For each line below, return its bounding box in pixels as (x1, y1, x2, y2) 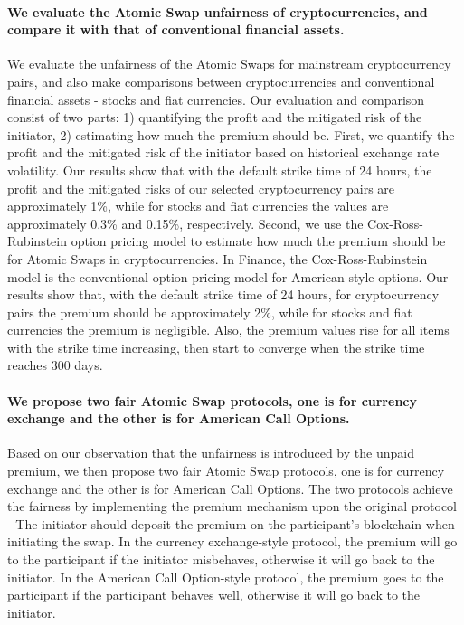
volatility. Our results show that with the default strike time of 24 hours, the (7, 160, 432, 179)
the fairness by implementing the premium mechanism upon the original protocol (7, 497, 458, 516)
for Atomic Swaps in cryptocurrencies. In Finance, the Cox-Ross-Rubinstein (7, 249, 428, 268)
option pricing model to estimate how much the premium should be (71, 232, 446, 251)
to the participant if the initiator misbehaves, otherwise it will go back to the (7, 550, 435, 569)
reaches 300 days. (7, 355, 103, 374)
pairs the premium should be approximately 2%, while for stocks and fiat (7, 302, 412, 321)
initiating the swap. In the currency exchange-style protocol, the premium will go (7, 532, 458, 551)
